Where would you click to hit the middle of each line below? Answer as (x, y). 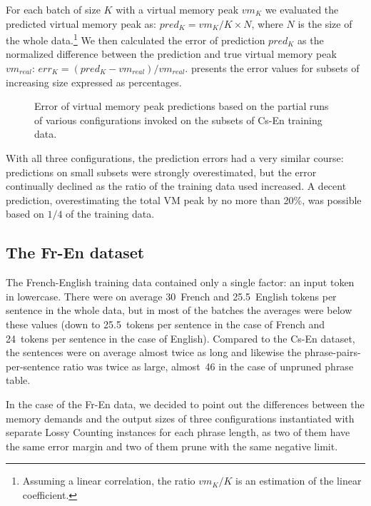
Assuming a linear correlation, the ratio (109, 481)
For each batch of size (53, 9)
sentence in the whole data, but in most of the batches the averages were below (179, 310)
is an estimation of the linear (299, 481)
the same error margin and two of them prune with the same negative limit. (172, 446)
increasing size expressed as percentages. (94, 82)
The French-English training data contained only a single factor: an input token (180, 282)
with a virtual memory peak (177, 9)
